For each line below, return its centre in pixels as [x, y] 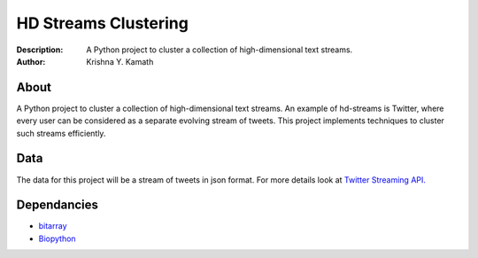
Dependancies [58, 205]
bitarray [53, 226]
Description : [40, 50]
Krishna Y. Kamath [120, 61]
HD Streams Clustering [103, 23]
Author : [31, 61]
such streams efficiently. [61, 133]
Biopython [57, 238]
